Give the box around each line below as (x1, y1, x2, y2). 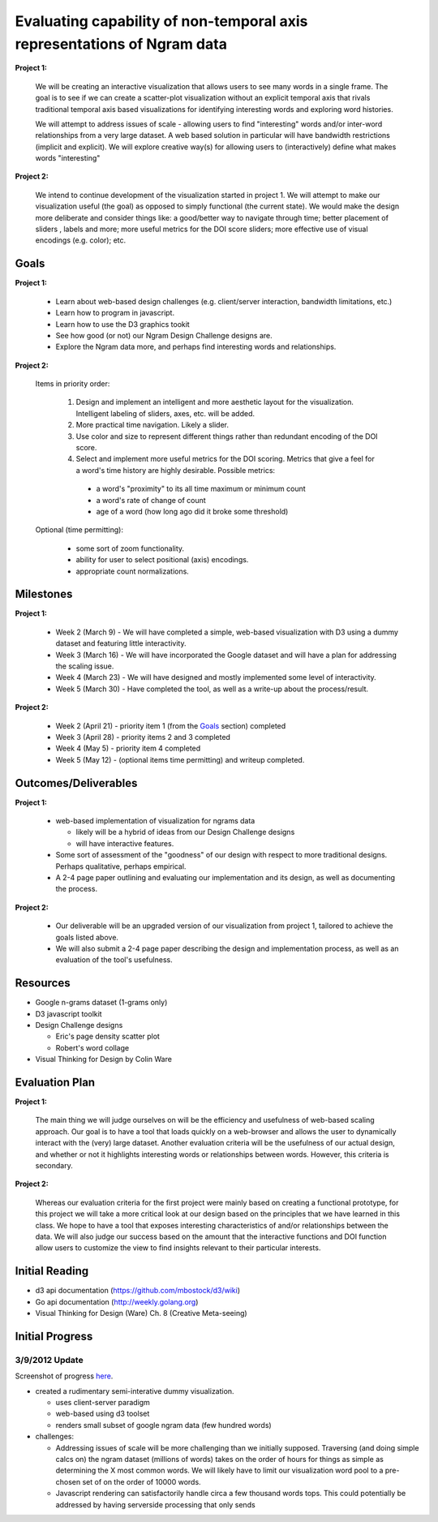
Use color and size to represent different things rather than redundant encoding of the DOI (75, 431, 378, 441)
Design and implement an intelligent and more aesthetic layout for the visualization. (75, 398, 354, 407)
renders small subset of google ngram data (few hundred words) (55, 1420, 272, 1430)
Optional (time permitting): (35, 525, 123, 535)
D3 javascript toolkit (35, 1008, 102, 1018)
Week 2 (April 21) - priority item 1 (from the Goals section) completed (55, 720, 286, 730)
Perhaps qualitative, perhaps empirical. (55, 861, 187, 871)
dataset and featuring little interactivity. (55, 638, 187, 648)
